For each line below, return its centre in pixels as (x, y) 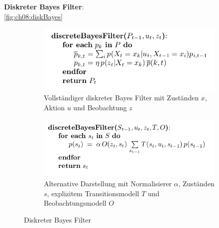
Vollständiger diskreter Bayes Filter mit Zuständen (121, 97)
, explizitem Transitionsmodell (93, 193)
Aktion (55, 107)
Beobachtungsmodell (75, 203)
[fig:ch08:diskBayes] (33, 16)
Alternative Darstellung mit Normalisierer (108, 184)
